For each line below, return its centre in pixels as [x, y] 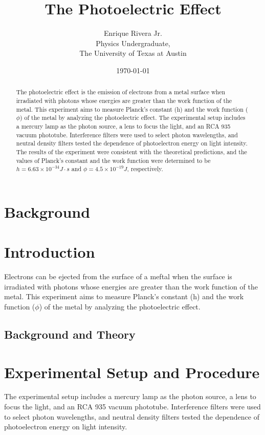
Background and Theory [70, 334]
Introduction [50, 252]
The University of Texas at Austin [133, 53]
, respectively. [145, 169]
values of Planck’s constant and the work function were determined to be [113, 160]
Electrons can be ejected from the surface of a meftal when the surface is [118, 276]
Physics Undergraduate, [133, 43]
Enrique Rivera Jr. [133, 33]
